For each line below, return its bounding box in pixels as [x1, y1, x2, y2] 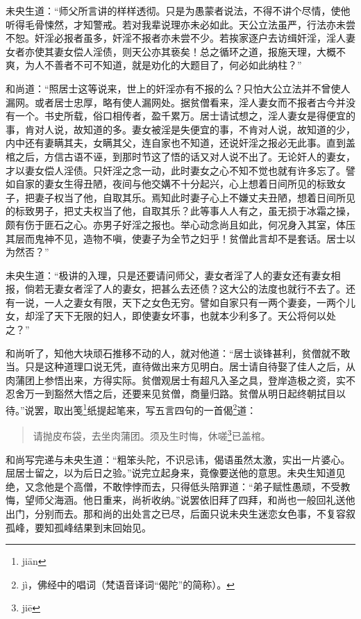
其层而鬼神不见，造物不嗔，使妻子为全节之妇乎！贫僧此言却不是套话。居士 [6, 231, 346, 245]
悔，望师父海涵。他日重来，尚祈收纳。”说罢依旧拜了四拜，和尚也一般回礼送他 [6, 493, 355, 507]
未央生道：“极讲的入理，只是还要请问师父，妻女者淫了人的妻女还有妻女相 [6, 267, 341, 282]
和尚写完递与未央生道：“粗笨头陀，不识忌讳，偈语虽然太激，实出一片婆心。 [6, 452, 351, 466]
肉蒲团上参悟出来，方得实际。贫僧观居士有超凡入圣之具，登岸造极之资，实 [6, 372, 346, 387]
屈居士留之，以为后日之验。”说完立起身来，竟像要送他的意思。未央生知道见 [6, 465, 346, 480]
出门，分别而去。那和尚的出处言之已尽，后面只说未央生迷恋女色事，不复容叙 [6, 506, 355, 520]
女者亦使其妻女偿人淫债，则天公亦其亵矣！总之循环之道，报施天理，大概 [6, 44, 336, 58]
